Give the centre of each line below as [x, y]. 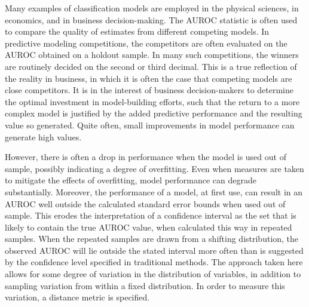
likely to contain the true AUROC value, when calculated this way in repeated [149, 227]
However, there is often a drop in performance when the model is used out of [146, 157]
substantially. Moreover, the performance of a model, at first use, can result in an [154, 191]
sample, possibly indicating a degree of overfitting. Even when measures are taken [154, 168]
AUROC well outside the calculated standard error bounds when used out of [145, 203]
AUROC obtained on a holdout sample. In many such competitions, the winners [152, 55]
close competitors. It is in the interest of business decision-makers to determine [149, 90]
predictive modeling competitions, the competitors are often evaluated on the [146, 43]
